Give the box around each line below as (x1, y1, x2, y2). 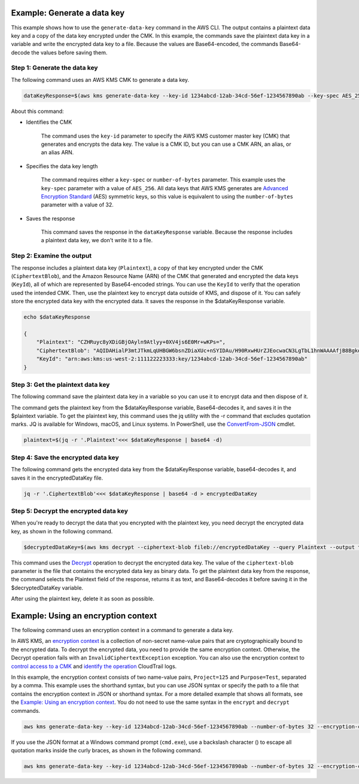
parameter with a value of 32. (41, 201, 114, 209)
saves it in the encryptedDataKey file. (11, 474, 104, 481)
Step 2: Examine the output (11, 252, 92, 260)
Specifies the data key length (26, 162, 98, 170)
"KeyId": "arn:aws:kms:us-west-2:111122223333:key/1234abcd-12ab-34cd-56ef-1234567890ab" (36, 356, 308, 362)
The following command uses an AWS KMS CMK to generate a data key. (11, 76, 190, 83)
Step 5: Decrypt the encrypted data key (11, 507, 129, 515)
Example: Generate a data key (11, 8, 125, 18)
